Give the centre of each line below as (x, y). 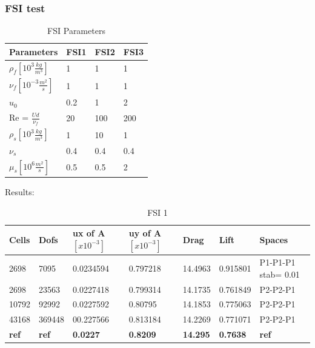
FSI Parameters (76, 31)
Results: (20, 192)
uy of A (145, 233)
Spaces (274, 240)
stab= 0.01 (280, 274)
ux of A (89, 233)
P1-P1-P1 (277, 262)
